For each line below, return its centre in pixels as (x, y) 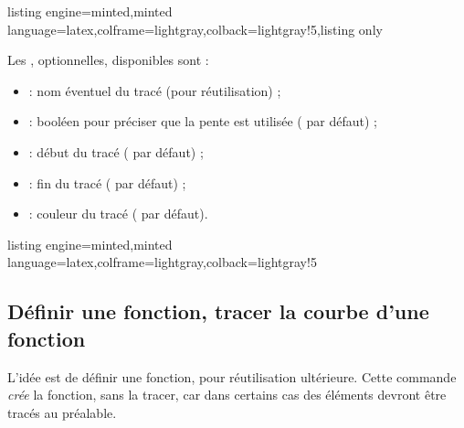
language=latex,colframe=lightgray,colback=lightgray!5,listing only (195, 29)
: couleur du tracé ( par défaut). (118, 214)
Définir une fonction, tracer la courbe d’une (218, 311)
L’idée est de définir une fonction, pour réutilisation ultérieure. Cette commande (232, 376)
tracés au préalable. (62, 412)
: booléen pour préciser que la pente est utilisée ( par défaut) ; (203, 121)
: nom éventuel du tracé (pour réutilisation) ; (155, 90)
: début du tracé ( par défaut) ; (116, 151)
